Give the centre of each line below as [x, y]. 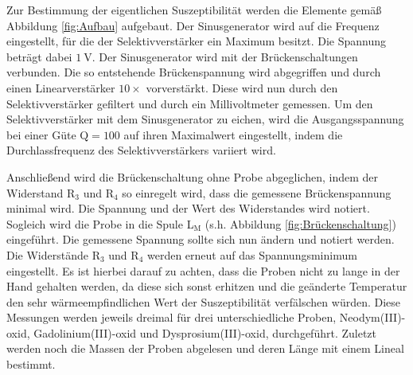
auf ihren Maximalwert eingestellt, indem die [233, 134]
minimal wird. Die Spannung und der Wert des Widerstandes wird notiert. [188, 208]
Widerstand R [41, 192]
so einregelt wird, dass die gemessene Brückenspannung [257, 192]
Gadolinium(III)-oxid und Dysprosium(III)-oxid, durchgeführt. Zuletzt [205, 332]
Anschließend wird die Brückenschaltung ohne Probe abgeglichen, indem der [192, 176]
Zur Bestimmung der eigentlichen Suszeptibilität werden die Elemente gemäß [194, 10]
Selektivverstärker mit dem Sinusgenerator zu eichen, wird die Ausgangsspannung [205, 119]
